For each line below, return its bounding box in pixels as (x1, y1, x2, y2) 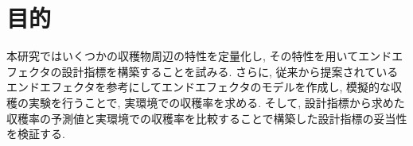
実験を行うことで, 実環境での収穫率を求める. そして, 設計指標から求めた (28, 94, 405, 110)
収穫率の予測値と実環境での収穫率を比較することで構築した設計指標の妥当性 (6, 109, 407, 126)
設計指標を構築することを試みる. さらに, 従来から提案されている (61, 63, 399, 79)
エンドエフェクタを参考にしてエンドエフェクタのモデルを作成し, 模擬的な (6, 79, 392, 95)
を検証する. (6, 125, 65, 142)
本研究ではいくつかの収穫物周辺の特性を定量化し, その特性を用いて (6, 48, 359, 64)
